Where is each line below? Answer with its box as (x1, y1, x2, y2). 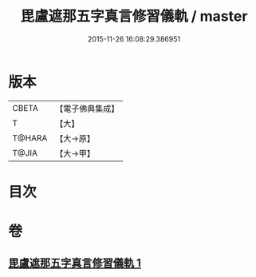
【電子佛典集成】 (55, 103, 120, 114)
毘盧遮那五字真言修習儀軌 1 (8, 256, 142, 270)
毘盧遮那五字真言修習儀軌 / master (20, 7, 248, 26)
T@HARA (12, 133, 48, 144)
